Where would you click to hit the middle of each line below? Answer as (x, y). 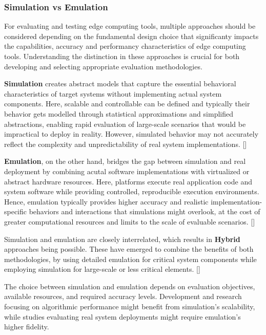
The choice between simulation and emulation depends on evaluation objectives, (130, 286)
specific (16, 211)
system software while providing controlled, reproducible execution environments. (132, 191)
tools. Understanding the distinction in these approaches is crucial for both (122, 56)
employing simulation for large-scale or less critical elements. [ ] (102, 269)
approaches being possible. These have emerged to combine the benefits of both (129, 249)
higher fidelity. (27, 327)
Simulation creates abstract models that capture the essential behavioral (120, 83)
